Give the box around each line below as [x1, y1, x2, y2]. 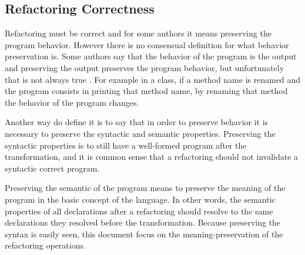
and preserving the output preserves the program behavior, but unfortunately [5, 61, 284, 73]
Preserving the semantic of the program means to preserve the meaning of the [5, 182, 286, 194]
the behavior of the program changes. [5, 96, 139, 108]
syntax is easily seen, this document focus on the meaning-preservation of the [5, 227, 283, 240]
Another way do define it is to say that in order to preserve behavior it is [5, 116, 269, 128]
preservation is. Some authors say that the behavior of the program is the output [5, 50, 297, 62]
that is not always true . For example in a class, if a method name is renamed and [5, 73, 301, 85]
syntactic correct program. [5, 162, 100, 174]
